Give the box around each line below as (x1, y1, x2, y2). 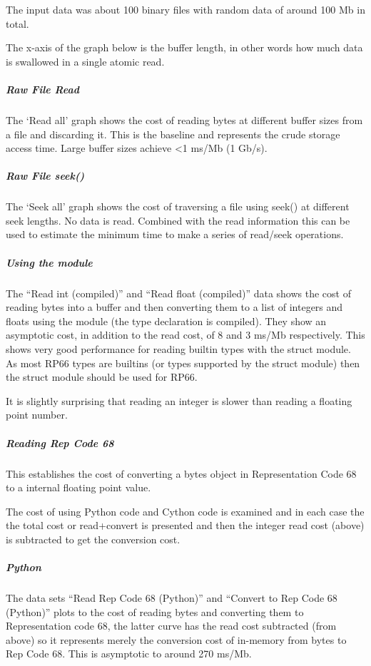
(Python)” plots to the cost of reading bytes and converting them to (6, 604, 304, 619)
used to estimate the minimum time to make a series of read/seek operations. (6, 227, 344, 242)
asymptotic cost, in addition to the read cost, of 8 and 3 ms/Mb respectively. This (6, 327, 365, 342)
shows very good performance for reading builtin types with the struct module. (6, 342, 351, 356)
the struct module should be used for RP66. (6, 369, 198, 384)
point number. (6, 407, 68, 422)
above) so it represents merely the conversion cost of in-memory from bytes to (6, 632, 347, 647)
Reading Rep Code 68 (6, 435, 114, 450)
